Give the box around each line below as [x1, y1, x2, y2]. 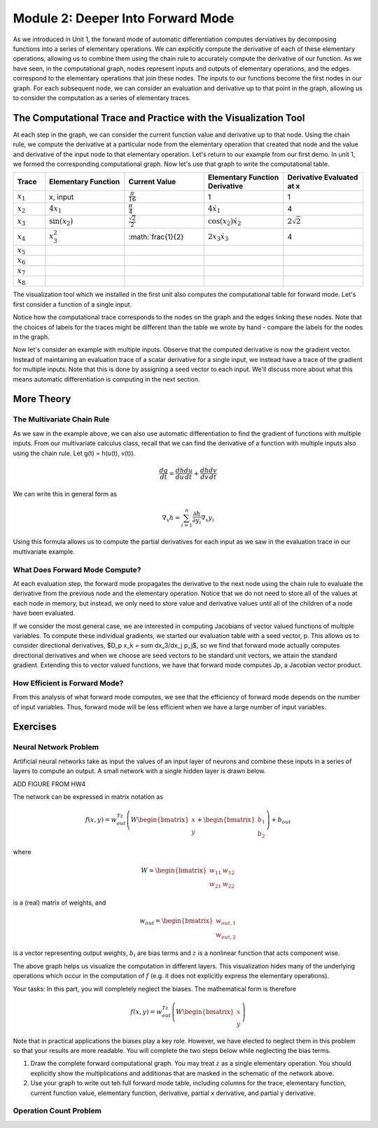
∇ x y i [200, 513, 215, 523]
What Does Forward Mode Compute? [13, 564, 141, 574]
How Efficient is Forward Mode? [13, 678, 124, 688]
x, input [49, 192, 74, 202]
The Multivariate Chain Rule [13, 415, 110, 424]
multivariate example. [13, 547, 75, 556]
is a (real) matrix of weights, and [13, 898, 106, 907]
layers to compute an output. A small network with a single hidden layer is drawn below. [13, 767, 266, 775]
